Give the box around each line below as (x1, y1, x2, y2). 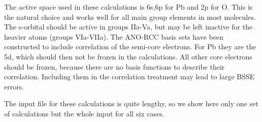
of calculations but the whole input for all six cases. (4, 108, 165, 118)
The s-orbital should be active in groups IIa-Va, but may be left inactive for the (4, 21, 253, 32)
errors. (4, 81, 24, 91)
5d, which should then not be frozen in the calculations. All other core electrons (4, 51, 252, 62)
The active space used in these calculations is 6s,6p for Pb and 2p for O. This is (4, 2, 253, 12)
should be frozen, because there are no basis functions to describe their (4, 61, 225, 72)
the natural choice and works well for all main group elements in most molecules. (4, 11, 256, 22)
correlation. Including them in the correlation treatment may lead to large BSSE (4, 71, 255, 82)
